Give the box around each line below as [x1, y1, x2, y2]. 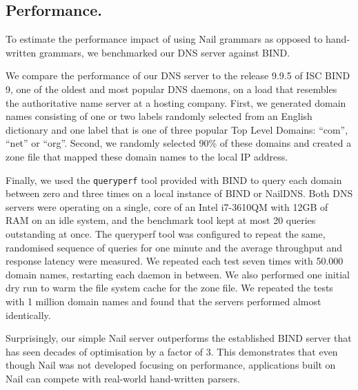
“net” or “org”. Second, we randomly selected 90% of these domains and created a [6, 136, 352, 150]
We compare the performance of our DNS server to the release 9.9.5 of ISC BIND [6, 68, 350, 83]
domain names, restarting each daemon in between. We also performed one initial [6, 267, 350, 281]
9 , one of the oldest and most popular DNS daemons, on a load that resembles [6, 81, 337, 96]
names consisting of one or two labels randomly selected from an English [6, 109, 312, 123]
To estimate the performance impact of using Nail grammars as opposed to [6, 32, 323, 46]
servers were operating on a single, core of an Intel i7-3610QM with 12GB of [6, 199, 328, 214]
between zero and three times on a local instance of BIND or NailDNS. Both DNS [6, 186, 353, 201]
